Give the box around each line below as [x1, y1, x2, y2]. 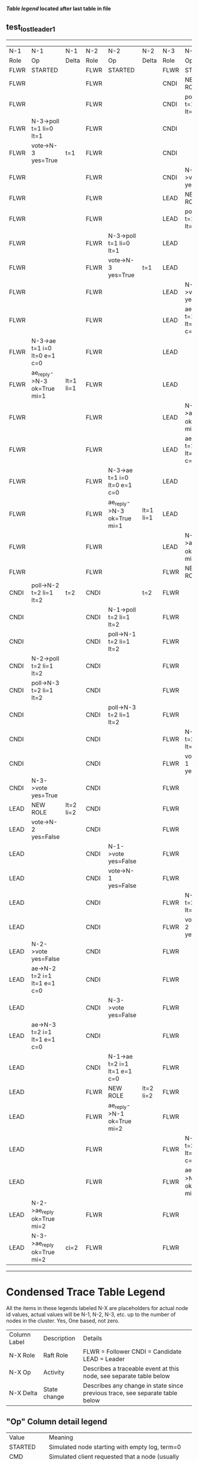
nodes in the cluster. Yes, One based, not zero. [6, 1317, 120, 1324]
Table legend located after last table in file [6, 5, 111, 12]
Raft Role [43, 1352, 68, 1360]
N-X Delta [9, 1389, 38, 1397]
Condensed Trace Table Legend [6, 1285, 166, 1298]
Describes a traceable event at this [82, 1365, 180, 1373]
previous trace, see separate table [82, 1389, 178, 1397]
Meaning [49, 1433, 74, 1441]
